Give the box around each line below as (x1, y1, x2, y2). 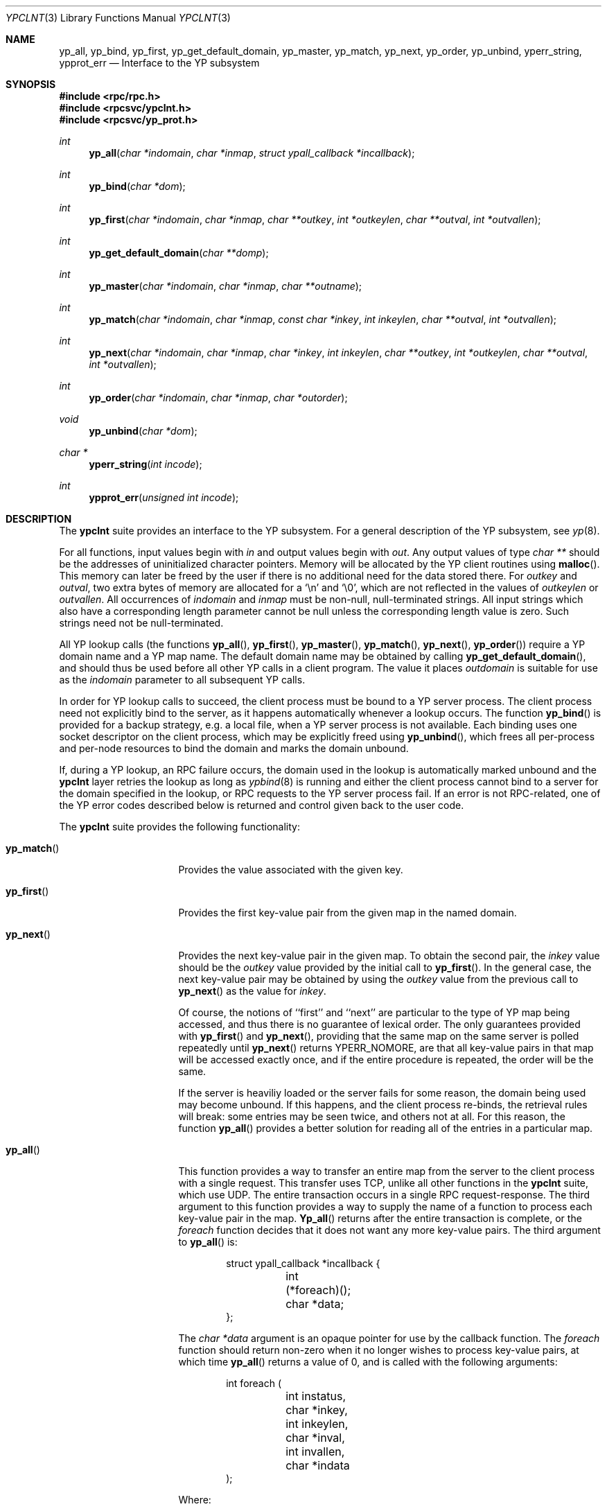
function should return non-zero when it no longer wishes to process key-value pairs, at (178, 1344, 579, 1356)
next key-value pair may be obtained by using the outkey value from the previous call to (178, 973, 579, 985)
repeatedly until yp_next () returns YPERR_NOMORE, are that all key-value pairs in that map (178, 1042, 594, 1054)
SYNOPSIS (6, 78, 56, 90)
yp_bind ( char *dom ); (89, 180, 186, 192)
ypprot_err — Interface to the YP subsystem (59, 57, 260, 69)
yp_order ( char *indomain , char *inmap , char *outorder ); (89, 392, 348, 403)
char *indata (285, 1458, 350, 1472)
